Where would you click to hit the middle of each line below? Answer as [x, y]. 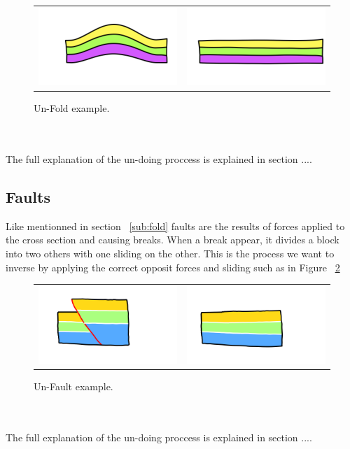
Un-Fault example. [73, 386]
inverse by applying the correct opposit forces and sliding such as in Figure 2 [173, 267]
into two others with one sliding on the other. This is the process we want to [170, 253]
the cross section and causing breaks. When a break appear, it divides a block [173, 240]
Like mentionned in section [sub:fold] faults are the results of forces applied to [175, 226]
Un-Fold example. [72, 108]
